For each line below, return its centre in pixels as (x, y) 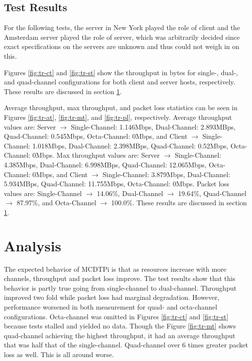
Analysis (33, 245)
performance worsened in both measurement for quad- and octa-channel (111, 306)
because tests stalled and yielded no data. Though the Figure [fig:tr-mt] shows (120, 326)
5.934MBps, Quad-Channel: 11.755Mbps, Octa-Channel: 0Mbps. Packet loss (117, 184)
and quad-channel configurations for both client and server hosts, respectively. (120, 82)
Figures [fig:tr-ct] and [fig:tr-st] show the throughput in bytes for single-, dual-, (121, 72)
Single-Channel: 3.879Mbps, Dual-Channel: (166, 174)
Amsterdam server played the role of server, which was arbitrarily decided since (122, 37)
